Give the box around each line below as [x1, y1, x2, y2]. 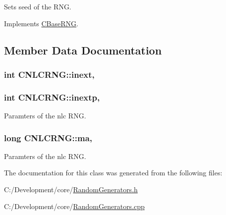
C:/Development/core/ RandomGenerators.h [4, 184, 138, 195]
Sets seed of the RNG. [4, 1, 71, 11]
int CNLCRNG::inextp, [4, 91, 100, 103]
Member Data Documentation [4, 42, 162, 57]
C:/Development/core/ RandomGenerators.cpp [4, 201, 145, 211]
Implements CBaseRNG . [4, 18, 78, 28]
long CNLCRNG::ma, [4, 131, 93, 144]
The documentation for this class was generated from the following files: [4, 167, 223, 178]
